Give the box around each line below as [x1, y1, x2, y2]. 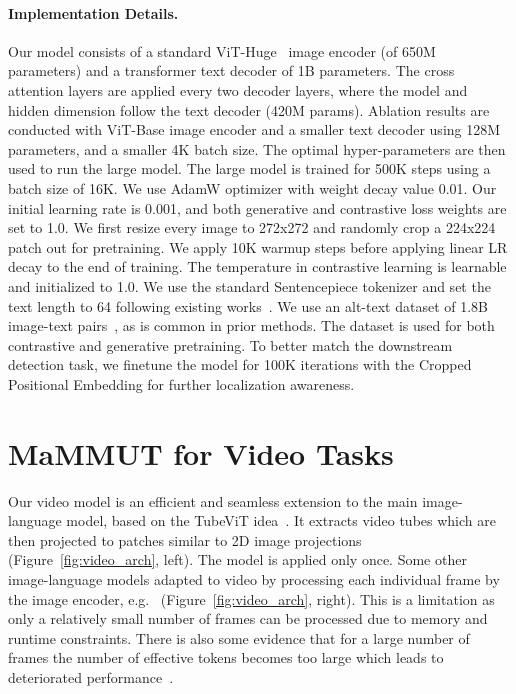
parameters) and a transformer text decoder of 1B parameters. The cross [8, 60, 455, 81]
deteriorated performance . [8, 666, 174, 687]
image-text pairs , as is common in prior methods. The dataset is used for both [8, 315, 495, 336]
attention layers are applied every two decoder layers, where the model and [8, 79, 468, 100]
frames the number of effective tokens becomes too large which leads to [8, 647, 444, 668]
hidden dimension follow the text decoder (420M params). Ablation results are [8, 99, 490, 120]
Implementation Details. [8, 2, 179, 23]
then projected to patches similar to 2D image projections [8, 529, 362, 550]
